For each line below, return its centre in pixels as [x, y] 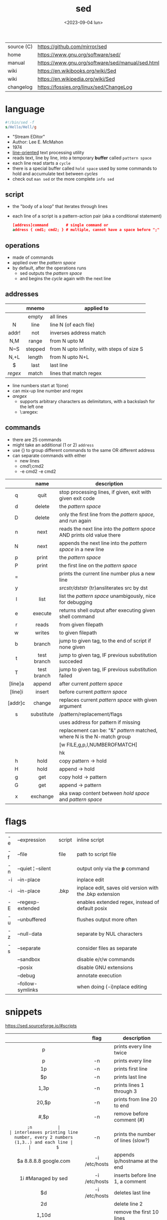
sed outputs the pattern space [51, 273]
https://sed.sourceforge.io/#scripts [41, 1025]
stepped [35, 349]
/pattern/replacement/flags [91, 714]
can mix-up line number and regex [48, 391]
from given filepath [81, 624]
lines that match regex [76, 373]
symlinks [28, 990]
